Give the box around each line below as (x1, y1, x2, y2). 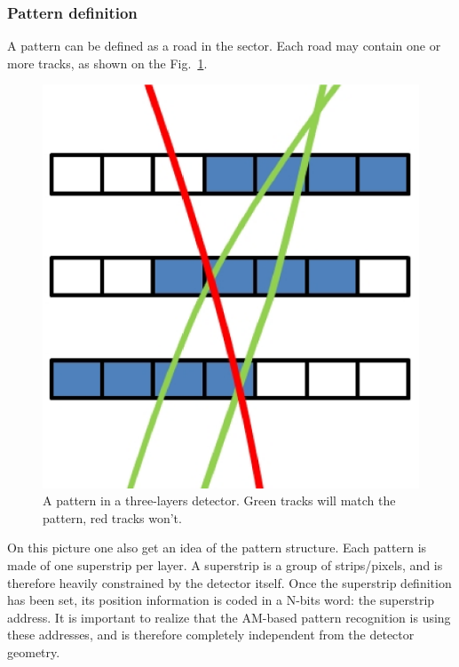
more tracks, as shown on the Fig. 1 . (7, 53, 208, 72)
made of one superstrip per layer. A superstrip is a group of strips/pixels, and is (7, 555, 443, 574)
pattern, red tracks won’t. (43, 508, 182, 527)
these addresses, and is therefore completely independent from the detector (7, 625, 415, 644)
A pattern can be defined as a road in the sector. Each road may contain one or (7, 36, 441, 55)
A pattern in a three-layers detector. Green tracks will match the (43, 491, 396, 510)
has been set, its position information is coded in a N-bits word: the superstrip (7, 591, 435, 609)
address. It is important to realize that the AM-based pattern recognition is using (7, 607, 451, 626)
